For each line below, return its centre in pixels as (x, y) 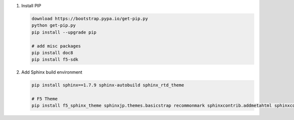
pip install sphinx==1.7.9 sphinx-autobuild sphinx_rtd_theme (108, 85)
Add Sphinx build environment (52, 72)
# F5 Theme (45, 99)
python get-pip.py (54, 25)
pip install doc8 (52, 53)
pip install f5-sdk (55, 60)
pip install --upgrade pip (64, 32)
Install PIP (31, 6)
